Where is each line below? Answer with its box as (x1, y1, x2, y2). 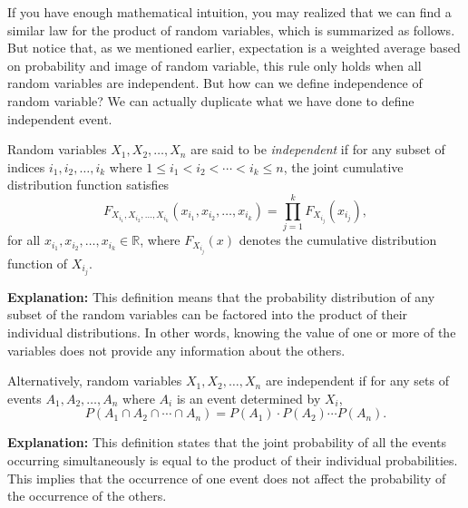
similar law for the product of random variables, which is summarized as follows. (7, 20, 455, 39)
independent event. (7, 109, 112, 128)
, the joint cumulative (283, 157, 404, 176)
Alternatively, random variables (7, 371, 182, 390)
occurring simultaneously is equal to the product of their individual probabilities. (7, 451, 458, 469)
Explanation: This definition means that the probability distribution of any (7, 287, 435, 306)
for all (7, 230, 41, 249)
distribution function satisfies (7, 175, 170, 194)
